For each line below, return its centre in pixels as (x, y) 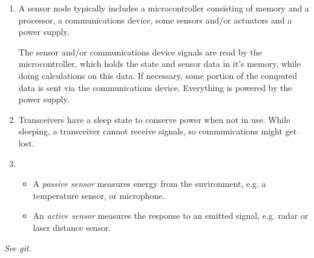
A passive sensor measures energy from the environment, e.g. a (149, 184)
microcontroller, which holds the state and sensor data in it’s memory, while (159, 64)
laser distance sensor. (72, 227)
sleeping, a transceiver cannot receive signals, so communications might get (158, 131)
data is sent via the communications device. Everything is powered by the (155, 87)
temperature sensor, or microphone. (99, 195)
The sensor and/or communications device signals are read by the (140, 52)
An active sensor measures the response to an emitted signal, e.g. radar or (171, 216)
